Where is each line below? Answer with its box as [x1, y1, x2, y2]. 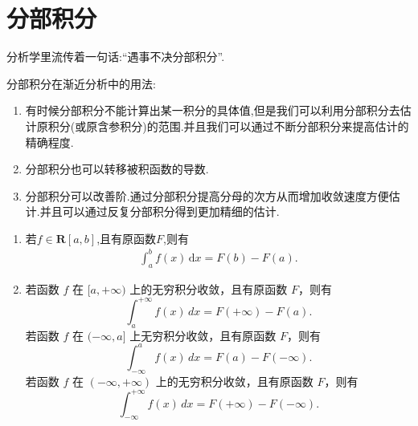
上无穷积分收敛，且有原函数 [129, 327, 277, 343]
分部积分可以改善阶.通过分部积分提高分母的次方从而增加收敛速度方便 [25, 187, 389, 204]
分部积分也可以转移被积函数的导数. [25, 160, 209, 177]
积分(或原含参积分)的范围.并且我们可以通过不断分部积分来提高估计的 [47, 117, 409, 134]
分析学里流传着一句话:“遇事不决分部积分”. [6, 48, 225, 65]
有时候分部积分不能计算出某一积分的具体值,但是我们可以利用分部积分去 [25, 102, 400, 119]
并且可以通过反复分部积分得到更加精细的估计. [39, 203, 280, 220]
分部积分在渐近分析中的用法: [6, 75, 156, 91]
